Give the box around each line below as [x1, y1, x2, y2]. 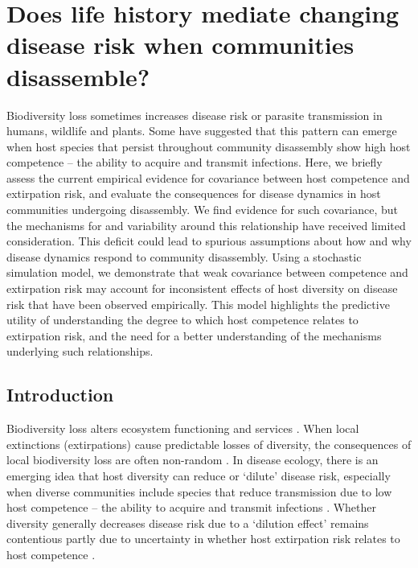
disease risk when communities [6, 28, 354, 61]
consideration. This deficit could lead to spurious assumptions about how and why [6, 233, 412, 249]
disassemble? [6, 60, 150, 93]
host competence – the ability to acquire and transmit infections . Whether [6, 499, 377, 516]
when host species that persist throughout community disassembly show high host [6, 138, 411, 154]
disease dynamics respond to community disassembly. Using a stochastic [6, 248, 362, 265]
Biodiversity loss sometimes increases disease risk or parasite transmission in [6, 106, 383, 123]
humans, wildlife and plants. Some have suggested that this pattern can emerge [6, 122, 397, 139]
